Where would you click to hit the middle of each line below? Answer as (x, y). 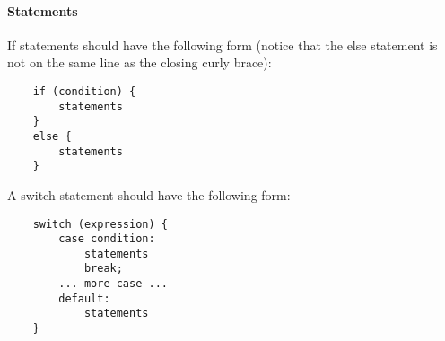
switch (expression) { (100, 224)
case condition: (107, 239)
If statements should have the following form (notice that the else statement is (222, 44)
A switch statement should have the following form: (149, 194)
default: (84, 298)
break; (103, 269)
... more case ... (113, 284)
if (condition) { (84, 91)
